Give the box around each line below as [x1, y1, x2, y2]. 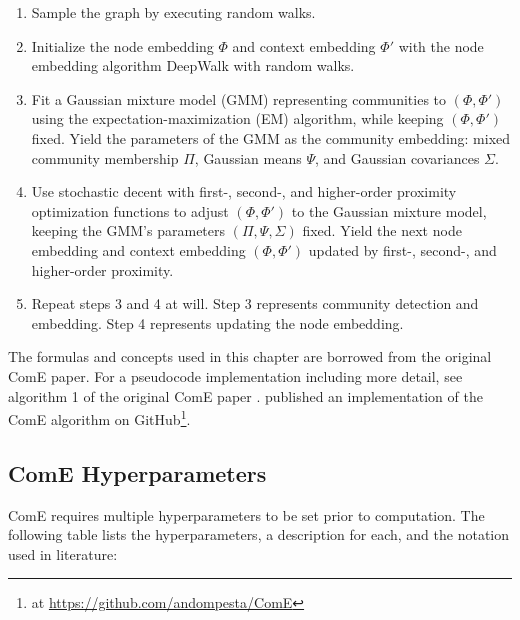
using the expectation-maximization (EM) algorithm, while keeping [31, 108, 444, 129]
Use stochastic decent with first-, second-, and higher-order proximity [31, 181, 457, 202]
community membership [31, 147, 179, 168]
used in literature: [8, 543, 118, 564]
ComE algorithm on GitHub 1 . [8, 406, 191, 429]
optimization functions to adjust [31, 200, 229, 221]
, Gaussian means [194, 147, 302, 168]
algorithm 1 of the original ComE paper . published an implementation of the [8, 385, 483, 406]
